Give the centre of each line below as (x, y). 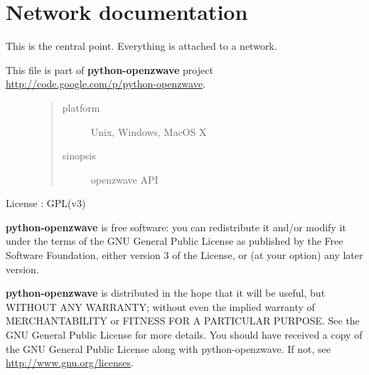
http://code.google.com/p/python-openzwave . (106, 84)
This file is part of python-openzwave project (109, 69)
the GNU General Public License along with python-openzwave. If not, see (168, 348)
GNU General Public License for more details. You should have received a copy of (184, 335)
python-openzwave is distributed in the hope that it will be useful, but (166, 293)
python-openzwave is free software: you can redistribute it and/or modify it (176, 227)
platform (81, 107)
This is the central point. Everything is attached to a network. (141, 46)
